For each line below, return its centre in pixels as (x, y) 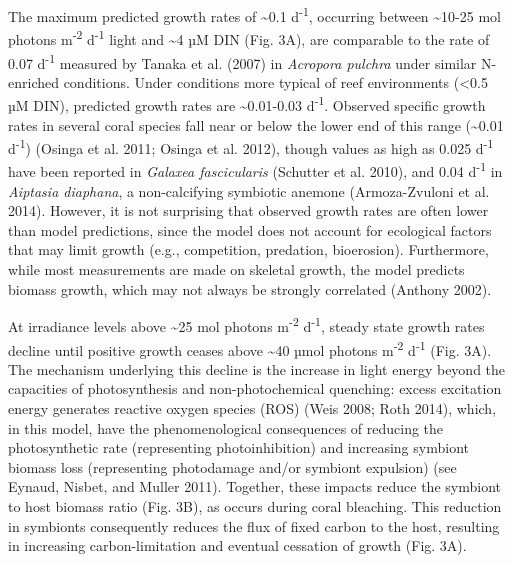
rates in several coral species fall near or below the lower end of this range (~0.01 (256, 124)
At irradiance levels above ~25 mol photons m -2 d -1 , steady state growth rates (246, 324)
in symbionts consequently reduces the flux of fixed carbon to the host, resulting (254, 525)
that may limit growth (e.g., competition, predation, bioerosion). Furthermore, (248, 249)
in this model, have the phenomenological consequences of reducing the (226, 427)
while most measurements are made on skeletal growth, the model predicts (236, 269)
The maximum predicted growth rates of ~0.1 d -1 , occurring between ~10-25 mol (254, 14)
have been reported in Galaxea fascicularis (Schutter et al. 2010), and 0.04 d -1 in (255, 170)
